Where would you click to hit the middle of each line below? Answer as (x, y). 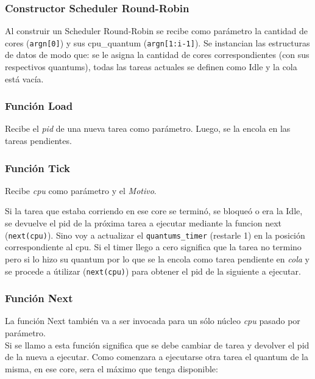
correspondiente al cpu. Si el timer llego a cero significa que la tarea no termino (153, 247)
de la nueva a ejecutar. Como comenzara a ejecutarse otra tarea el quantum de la (157, 357)
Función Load (39, 106)
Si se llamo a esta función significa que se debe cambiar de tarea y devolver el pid (157, 345)
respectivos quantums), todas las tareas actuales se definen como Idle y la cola (151, 67)
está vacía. (24, 78)
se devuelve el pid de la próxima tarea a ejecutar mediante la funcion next (143, 223)
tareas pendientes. (38, 141)
